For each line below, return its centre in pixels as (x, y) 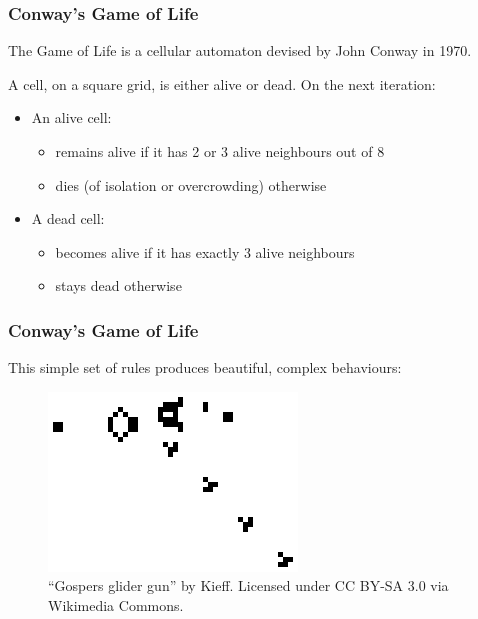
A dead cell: (68, 218)
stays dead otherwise (118, 285)
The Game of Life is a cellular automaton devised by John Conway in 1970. (240, 50)
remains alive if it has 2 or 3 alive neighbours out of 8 (220, 151)
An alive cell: (71, 117)
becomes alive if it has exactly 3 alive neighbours (205, 251)
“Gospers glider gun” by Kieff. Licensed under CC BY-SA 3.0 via (248, 585)
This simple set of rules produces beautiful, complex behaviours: (205, 367)
